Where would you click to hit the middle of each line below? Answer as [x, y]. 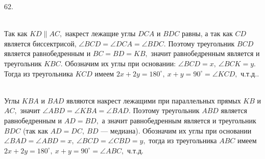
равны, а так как [207, 33]
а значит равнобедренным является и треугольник [179, 120]
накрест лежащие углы [100, 33]
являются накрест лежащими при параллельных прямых [154, 100]
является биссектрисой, [40, 43]
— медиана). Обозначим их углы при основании [176, 130]
